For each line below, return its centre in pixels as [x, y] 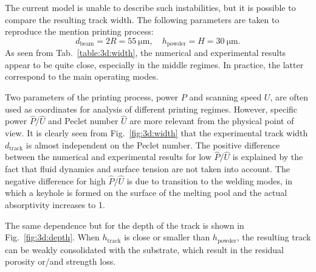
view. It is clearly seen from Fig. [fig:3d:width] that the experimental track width [156, 133]
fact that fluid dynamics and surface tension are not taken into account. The [147, 169]
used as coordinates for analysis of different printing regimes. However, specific [151, 109]
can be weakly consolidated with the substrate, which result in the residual [145, 249]
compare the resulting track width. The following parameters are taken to [142, 19]
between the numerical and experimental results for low [108, 157]
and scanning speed [225, 97]
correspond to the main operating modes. [82, 76]
